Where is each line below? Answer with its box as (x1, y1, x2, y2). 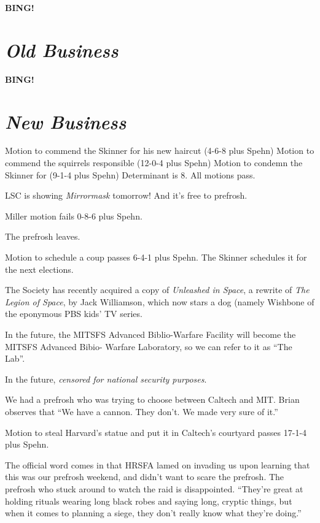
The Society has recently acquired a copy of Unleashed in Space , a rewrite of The (5, 283, 310, 296)
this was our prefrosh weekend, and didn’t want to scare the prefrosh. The (5, 470, 284, 483)
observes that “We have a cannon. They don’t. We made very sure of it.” (5, 405, 278, 418)
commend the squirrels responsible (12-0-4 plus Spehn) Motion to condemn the (5, 156, 303, 169)
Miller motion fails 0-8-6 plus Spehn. (5, 209, 142, 222)
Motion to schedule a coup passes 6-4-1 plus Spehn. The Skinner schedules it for (5, 251, 307, 263)
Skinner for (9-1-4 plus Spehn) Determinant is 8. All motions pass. (5, 168, 256, 181)
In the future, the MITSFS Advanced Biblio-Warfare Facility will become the (5, 327, 296, 340)
